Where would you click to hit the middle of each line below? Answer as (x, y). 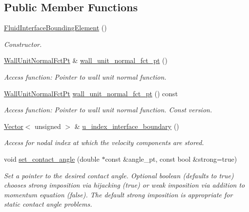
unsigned (48, 126)
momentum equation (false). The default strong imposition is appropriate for (118, 194)
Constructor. (23, 44)
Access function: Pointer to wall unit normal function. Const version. (108, 110)
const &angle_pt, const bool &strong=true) (171, 159)
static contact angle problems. (48, 204)
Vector (14, 126)
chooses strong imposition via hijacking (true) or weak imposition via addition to (124, 185)
